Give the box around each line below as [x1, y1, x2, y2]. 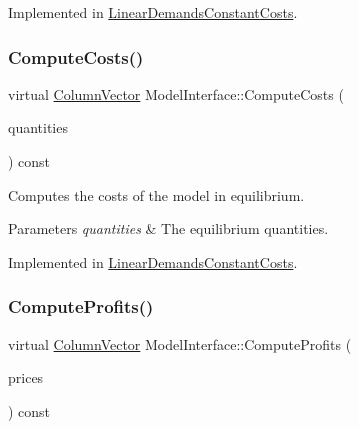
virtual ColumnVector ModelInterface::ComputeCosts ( [8, 83, 344, 104]
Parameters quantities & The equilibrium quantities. [8, 218, 329, 239]
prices [8, 367, 44, 388]
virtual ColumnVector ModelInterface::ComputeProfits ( [8, 333, 352, 354]
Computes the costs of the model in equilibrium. [8, 184, 305, 205]
